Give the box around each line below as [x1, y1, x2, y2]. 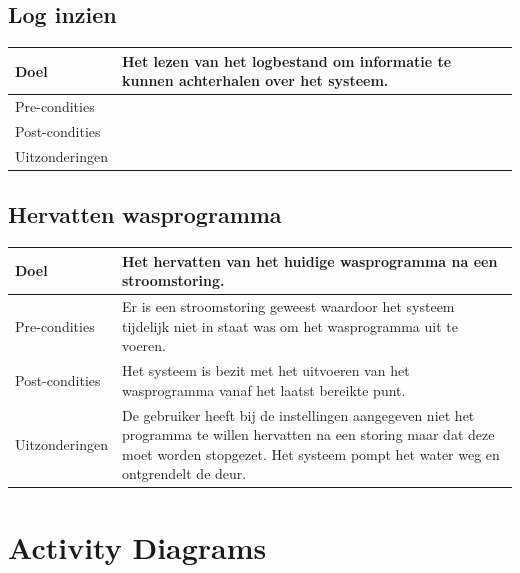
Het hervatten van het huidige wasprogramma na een [122, 250, 498, 271]
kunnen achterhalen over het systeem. [122, 70, 389, 91]
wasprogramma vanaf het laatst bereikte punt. [122, 379, 406, 400]
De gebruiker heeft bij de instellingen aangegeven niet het [122, 404, 475, 425]
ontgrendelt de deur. [122, 463, 247, 484]
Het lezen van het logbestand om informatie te [122, 50, 452, 71]
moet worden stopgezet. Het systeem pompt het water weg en [122, 443, 500, 464]
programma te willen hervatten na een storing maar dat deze [122, 424, 495, 445]
